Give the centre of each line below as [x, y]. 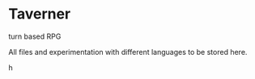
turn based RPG [35, 36]
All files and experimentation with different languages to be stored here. [128, 52]
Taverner [40, 14]
